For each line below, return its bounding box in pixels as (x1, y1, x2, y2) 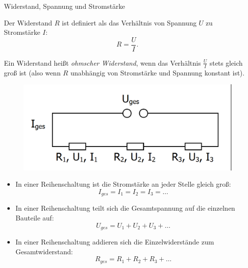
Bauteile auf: (15, 213, 54, 223)
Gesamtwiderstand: (15, 246, 73, 256)
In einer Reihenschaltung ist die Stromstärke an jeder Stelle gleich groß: (15, 179, 231, 189)
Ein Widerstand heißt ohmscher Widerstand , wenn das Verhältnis (4, 57, 201, 68)
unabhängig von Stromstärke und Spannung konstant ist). (70, 67, 245, 77)
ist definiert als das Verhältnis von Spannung (62, 17, 197, 27)
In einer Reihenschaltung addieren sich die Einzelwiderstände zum (15, 237, 214, 247)
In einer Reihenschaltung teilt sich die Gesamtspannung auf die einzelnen (15, 203, 235, 213)
